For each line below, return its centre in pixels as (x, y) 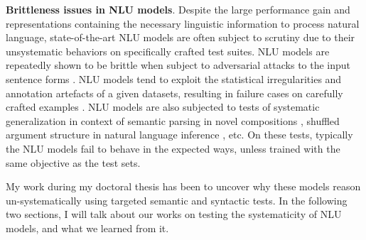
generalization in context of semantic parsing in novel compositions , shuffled (173, 120)
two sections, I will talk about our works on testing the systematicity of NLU (174, 214)
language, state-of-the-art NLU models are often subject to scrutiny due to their (181, 37)
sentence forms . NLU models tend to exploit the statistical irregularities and (174, 78)
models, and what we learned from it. (87, 228)
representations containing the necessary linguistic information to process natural (183, 23)
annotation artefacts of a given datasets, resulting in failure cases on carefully (174, 93)
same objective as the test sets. (73, 162)
